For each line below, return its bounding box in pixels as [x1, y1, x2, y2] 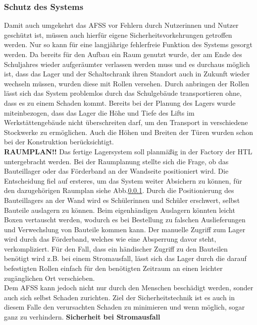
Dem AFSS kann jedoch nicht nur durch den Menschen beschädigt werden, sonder [4, 282, 254, 293]
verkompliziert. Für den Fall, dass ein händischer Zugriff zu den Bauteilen [4, 243, 228, 254]
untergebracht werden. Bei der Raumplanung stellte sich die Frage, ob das [4, 156, 229, 166]
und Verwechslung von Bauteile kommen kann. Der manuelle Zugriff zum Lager [4, 224, 246, 234]
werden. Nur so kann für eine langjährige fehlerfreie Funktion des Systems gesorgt [4, 39, 253, 50]
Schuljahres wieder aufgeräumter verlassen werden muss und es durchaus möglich [4, 59, 250, 69]
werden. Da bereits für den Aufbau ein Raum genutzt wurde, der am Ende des [4, 49, 242, 59]
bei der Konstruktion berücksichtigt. [4, 136, 114, 147]
